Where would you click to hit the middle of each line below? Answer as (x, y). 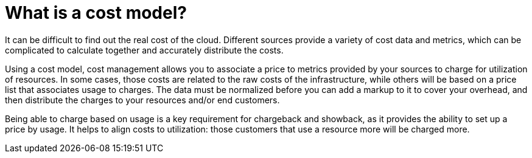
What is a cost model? (96, 13)
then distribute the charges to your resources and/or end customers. (142, 100)
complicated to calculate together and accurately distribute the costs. (144, 50)
